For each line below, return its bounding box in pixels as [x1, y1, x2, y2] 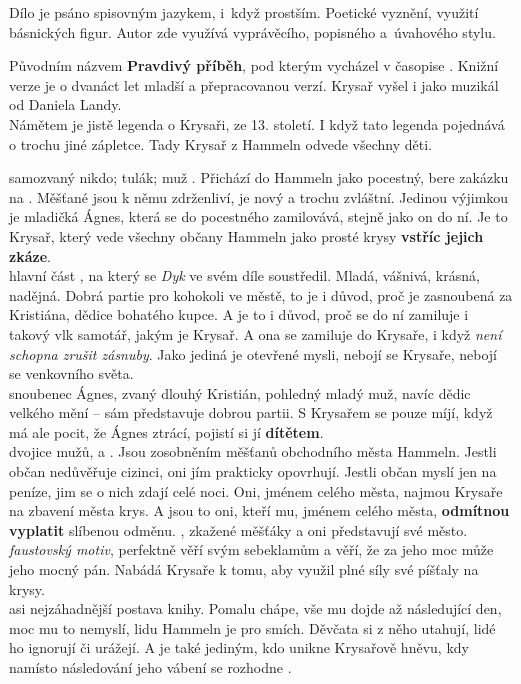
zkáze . [9, 245, 51, 266]
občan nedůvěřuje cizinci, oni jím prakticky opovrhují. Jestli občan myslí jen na [9, 461, 497, 482]
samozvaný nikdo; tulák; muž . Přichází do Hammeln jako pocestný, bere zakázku [9, 167, 509, 188]
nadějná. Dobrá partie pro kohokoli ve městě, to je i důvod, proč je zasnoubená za [9, 284, 513, 305]
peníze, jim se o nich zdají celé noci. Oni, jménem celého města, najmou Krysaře [9, 480, 503, 501]
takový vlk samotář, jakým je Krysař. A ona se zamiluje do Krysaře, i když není [9, 323, 502, 344]
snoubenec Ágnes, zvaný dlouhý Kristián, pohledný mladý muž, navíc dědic [9, 382, 471, 403]
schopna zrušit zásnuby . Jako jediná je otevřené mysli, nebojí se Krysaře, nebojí [9, 343, 497, 364]
